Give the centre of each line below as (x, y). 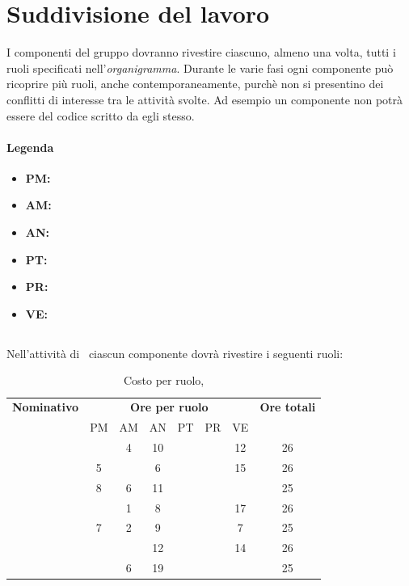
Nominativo (46, 407)
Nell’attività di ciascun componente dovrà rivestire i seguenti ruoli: (175, 353)
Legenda (30, 147)
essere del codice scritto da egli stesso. (101, 115)
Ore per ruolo (169, 407)
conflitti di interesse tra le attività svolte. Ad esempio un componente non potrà (205, 99)
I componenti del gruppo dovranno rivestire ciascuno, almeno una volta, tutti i (201, 52)
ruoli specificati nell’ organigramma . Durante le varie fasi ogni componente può (200, 67)
